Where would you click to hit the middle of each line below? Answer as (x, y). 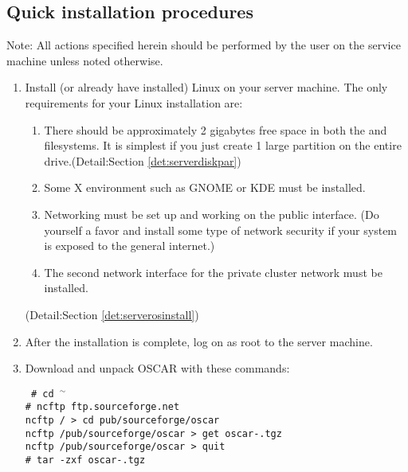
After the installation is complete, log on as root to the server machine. (199, 341)
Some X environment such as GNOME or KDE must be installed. (205, 187)
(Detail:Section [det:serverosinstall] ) (112, 314)
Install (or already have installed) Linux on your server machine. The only (206, 87)
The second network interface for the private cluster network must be (213, 272)
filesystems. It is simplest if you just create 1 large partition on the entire (223, 145)
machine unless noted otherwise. (85, 60)
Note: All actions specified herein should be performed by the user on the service (204, 45)
